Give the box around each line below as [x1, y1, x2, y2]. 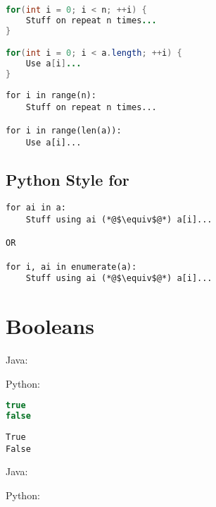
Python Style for [6, 168, 129, 190]
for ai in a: [6, 203, 66, 213]
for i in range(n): [6, 90, 96, 100]
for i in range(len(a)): [6, 125, 122, 136]
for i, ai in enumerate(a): [6, 261, 137, 272]
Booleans [6, 311, 94, 340]
